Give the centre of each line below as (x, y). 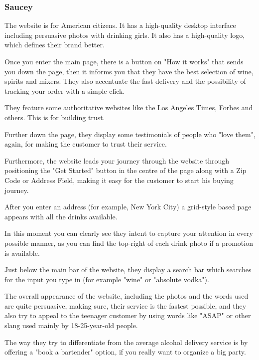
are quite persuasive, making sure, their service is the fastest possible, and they (126, 305)
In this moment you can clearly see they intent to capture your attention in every (129, 233)
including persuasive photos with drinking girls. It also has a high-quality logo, (125, 35)
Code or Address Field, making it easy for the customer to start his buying (119, 180)
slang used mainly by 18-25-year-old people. (71, 325)
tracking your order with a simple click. (65, 90)
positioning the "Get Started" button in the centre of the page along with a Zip (126, 170)
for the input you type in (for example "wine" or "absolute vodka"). (107, 279)
